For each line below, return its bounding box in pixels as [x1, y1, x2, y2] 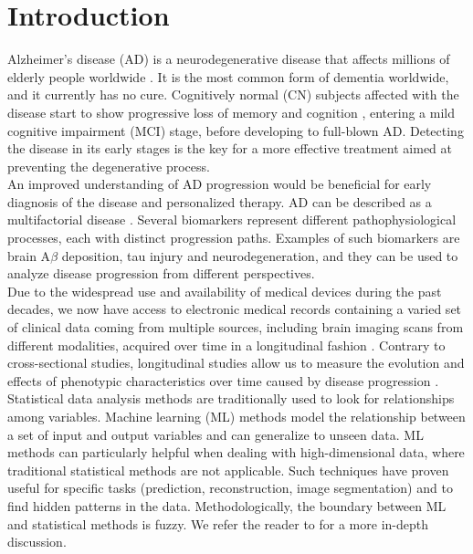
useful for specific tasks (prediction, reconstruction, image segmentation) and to [7, 478, 453, 497]
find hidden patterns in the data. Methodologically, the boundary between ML [7, 496, 447, 515]
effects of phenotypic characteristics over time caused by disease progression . [7, 371, 439, 390]
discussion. [7, 532, 67, 551]
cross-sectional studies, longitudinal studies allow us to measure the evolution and [7, 353, 465, 372]
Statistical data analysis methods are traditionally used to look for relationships [7, 389, 455, 408]
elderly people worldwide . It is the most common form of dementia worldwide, [7, 67, 449, 86]
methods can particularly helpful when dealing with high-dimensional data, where [7, 443, 465, 462]
